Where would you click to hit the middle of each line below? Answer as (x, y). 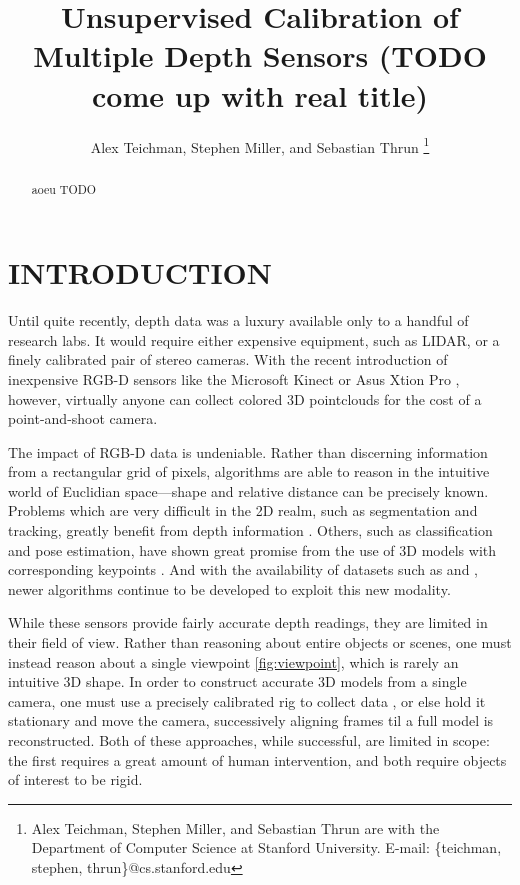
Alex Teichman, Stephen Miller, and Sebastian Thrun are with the (235, 827)
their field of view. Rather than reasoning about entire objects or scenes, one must (260, 642)
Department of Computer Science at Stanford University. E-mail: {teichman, (266, 847)
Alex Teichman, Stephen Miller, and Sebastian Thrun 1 (260, 145)
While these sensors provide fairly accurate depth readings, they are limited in (248, 622)
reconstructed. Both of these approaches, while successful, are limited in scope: (249, 740)
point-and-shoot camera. (83, 418)
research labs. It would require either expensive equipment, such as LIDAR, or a (254, 339)
